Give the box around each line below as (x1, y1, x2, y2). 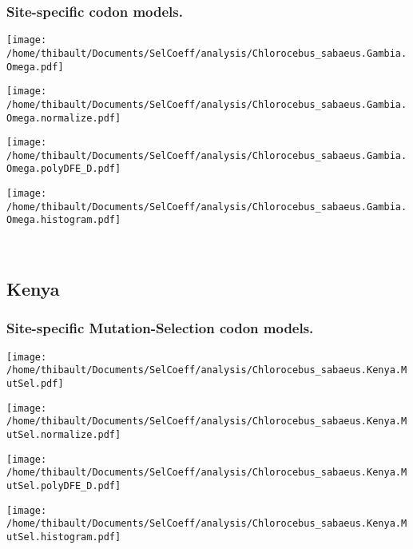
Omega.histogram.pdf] (6, 214, 121, 226)
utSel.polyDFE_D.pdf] (6, 479, 121, 491)
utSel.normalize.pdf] (6, 428, 121, 440)
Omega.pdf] (6, 61, 64, 73)
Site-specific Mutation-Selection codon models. (6, 318, 314, 338)
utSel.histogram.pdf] (6, 531, 121, 543)
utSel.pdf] (6, 378, 64, 389)
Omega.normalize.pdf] (6, 112, 121, 124)
